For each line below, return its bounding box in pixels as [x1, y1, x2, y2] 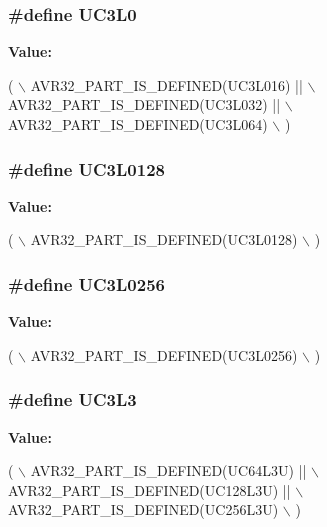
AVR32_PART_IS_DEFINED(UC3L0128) [30, 229, 298, 250]
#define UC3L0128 [8, 156, 165, 181]
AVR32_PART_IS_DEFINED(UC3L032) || [8, 94, 281, 115]
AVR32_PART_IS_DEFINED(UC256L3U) [8, 499, 279, 520]
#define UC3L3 [8, 387, 137, 412]
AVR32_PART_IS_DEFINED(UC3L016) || [30, 74, 303, 95]
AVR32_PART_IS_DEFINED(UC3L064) [8, 114, 268, 134]
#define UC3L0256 [8, 271, 165, 296]
